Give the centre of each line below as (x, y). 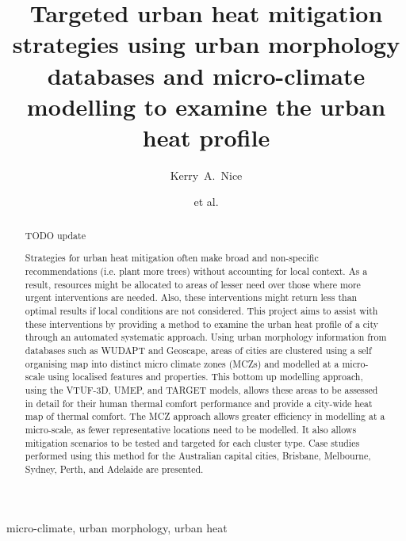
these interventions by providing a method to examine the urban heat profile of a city (201, 324)
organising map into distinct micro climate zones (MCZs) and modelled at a (182, 363)
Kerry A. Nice (206, 175)
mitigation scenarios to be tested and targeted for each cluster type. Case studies (192, 442)
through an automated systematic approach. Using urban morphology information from (206, 337)
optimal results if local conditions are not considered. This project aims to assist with (201, 311)
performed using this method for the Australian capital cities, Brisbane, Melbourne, (198, 456)
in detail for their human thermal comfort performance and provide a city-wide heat (199, 403)
